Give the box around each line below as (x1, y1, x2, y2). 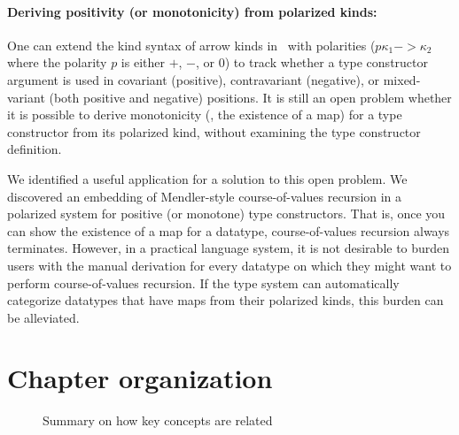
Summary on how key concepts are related (43, 411, 273, 430)
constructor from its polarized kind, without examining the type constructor (7, 122, 421, 141)
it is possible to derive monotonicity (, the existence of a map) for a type (7, 105, 402, 124)
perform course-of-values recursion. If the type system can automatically (7, 273, 400, 292)
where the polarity (7, 53, 107, 72)
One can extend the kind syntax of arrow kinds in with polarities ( (7, 35, 376, 54)
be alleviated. (7, 308, 80, 326)
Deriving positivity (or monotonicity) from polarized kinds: (7, 2, 377, 20)
